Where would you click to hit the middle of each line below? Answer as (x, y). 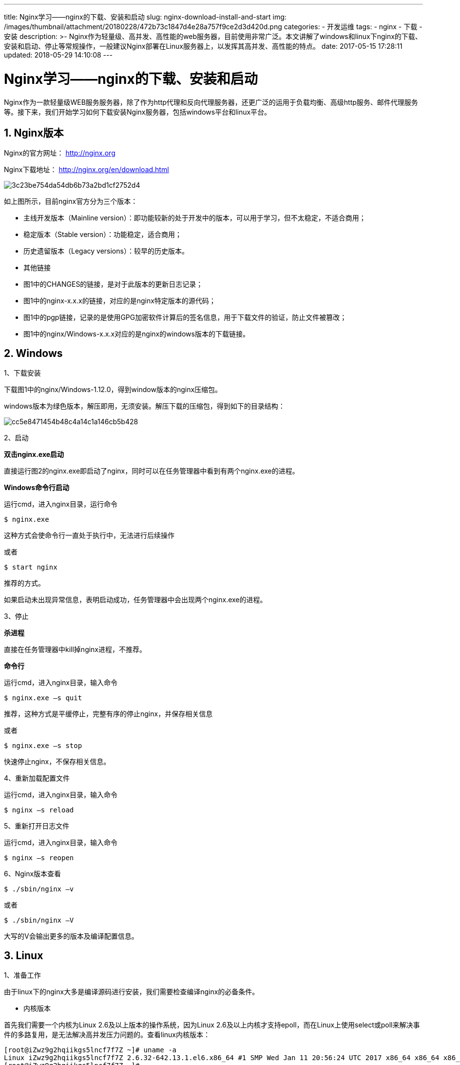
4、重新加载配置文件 (37, 778)
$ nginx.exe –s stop (43, 746)
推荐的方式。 (24, 583)
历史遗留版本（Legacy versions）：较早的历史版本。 (106, 251)
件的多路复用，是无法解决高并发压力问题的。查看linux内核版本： (107, 1035)
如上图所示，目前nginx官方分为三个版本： (71, 201)
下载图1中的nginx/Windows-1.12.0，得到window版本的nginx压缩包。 (113, 390)
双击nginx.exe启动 (34, 454)
